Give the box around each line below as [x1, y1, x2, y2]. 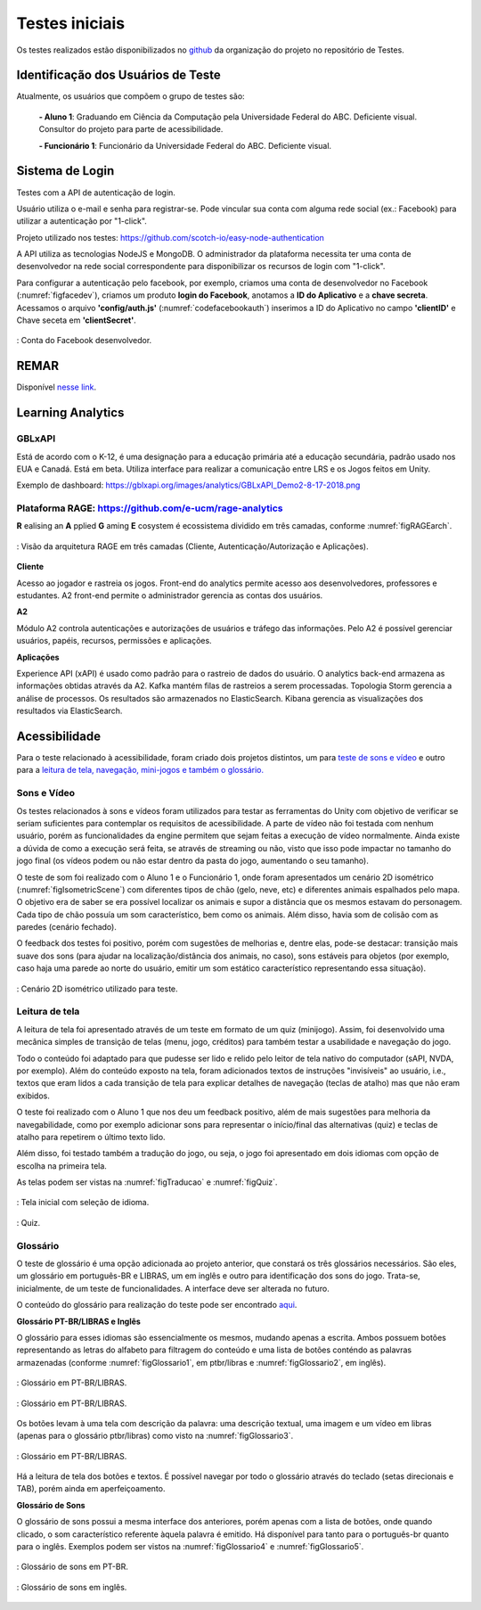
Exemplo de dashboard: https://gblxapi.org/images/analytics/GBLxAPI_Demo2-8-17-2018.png [16, 480, 361, 490]
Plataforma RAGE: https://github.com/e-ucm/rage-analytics [16, 502, 283, 514]
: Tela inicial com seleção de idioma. [16, 1197, 150, 1208]
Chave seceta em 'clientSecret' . [16, 315, 137, 325]
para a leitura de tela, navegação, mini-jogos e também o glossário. [16, 765, 265, 776]
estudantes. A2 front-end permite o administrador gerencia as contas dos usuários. [16, 589, 323, 601]
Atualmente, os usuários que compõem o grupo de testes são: [16, 91, 245, 102]
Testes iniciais [16, 13, 126, 33]
